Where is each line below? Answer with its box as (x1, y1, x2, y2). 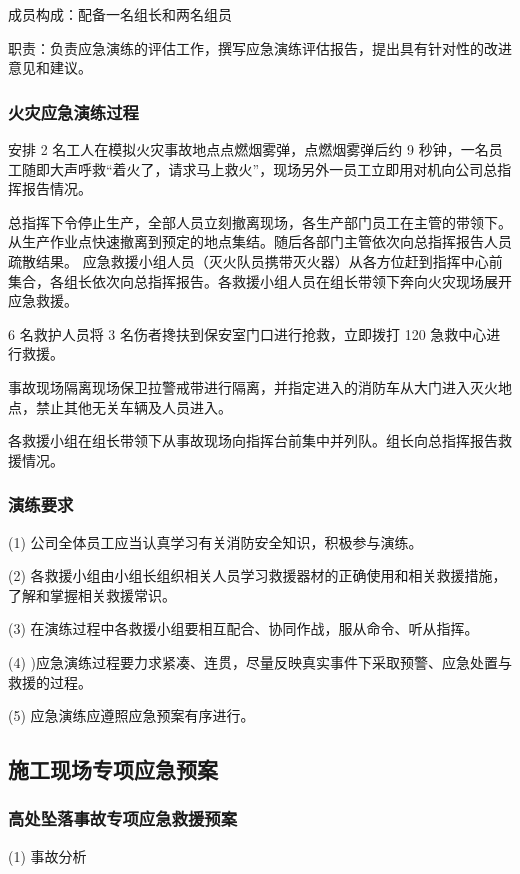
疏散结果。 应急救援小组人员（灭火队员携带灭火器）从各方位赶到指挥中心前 (8, 250, 503, 271)
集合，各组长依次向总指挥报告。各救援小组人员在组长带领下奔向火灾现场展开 (8, 270, 512, 291)
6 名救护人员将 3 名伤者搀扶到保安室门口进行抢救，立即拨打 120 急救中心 (8, 323, 487, 344)
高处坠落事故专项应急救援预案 (8, 806, 238, 831)
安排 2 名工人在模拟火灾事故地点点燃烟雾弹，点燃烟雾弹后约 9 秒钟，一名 (8, 139, 489, 159)
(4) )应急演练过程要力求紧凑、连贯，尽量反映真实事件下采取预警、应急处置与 (8, 651, 512, 672)
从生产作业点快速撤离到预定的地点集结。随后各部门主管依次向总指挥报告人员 (8, 231, 512, 252)
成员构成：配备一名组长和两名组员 (8, 4, 232, 24)
